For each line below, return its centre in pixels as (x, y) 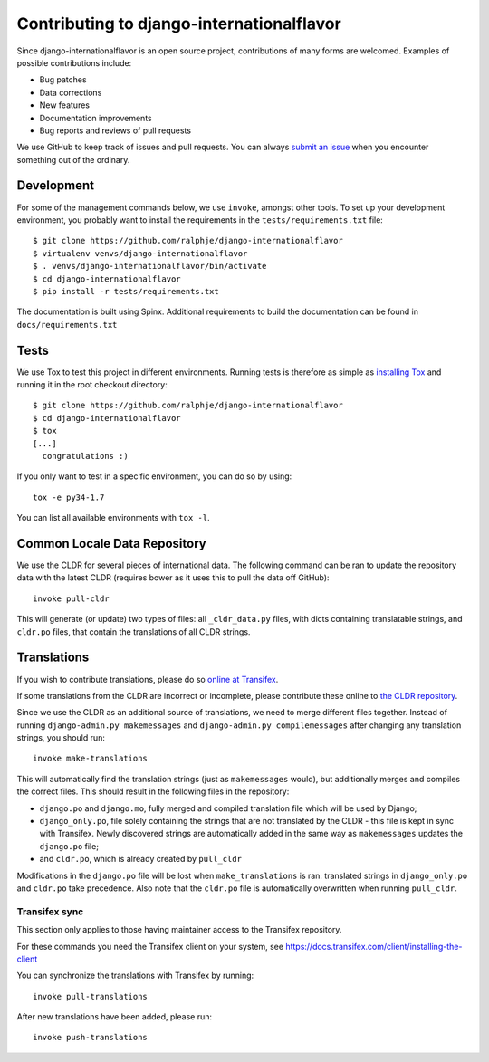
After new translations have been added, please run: (115, 1017)
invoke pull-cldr (71, 598)
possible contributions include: (74, 62)
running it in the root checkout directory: (92, 384)
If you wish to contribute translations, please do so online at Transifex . (148, 679)
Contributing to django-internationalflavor (179, 24)
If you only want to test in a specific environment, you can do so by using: (154, 476)
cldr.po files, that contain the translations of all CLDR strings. (134, 631)
